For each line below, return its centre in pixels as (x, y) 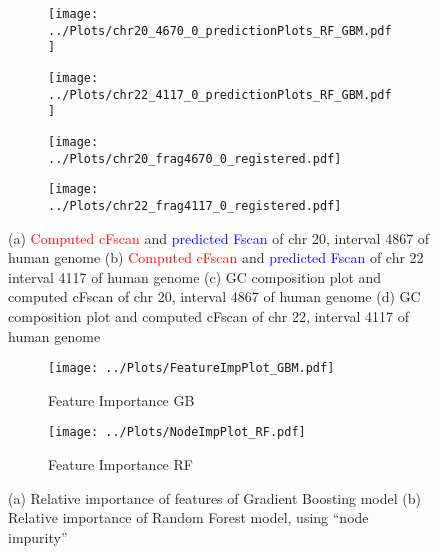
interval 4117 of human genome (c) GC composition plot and (195, 276)
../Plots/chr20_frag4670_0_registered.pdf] (195, 158)
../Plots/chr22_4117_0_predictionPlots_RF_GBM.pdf (220, 94)
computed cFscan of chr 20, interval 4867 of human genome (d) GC (214, 296)
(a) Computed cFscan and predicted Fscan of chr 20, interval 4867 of (219, 237)
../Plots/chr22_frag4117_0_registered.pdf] (195, 205)
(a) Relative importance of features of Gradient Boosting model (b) (214, 497)
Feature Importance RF (120, 464)
